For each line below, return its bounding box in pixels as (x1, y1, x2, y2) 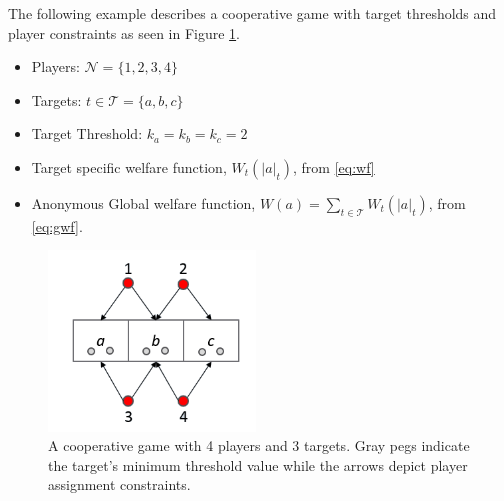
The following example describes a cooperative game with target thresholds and (8, 3, 497, 23)
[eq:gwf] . (31, 215, 83, 236)
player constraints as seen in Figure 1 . (8, 22, 241, 43)
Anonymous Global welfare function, (31, 192, 256, 213)
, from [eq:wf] (292, 156, 375, 177)
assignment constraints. (48, 474, 191, 495)
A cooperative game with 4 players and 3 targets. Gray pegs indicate (48, 435, 470, 456)
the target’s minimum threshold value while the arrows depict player (48, 454, 468, 475)
